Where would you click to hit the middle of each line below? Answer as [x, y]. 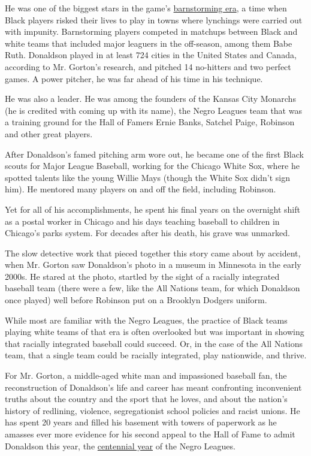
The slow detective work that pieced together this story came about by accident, [153, 253]
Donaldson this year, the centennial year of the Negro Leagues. [120, 446]
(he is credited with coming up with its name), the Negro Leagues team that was [153, 110]
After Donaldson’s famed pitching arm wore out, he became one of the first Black [154, 154]
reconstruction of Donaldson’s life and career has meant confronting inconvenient [153, 387]
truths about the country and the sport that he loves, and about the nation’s [146, 399]
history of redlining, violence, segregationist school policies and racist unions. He [153, 410]
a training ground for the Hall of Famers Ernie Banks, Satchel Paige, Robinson [150, 122]
